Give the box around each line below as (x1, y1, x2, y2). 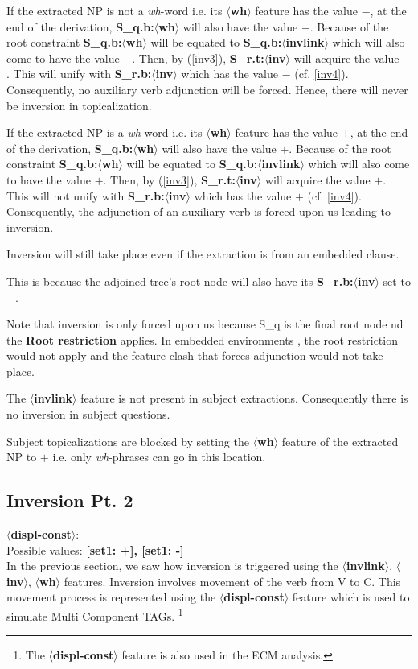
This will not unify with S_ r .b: (6, 187, 165, 204)
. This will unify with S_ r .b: (6, 65, 152, 82)
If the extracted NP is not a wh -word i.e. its (6, 2, 223, 19)
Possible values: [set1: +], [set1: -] (6, 541, 184, 558)
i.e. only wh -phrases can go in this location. (52, 448, 266, 465)
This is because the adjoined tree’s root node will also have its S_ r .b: (6, 272, 354, 289)
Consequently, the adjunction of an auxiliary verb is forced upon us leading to (6, 203, 391, 220)
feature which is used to (292, 588, 410, 605)
